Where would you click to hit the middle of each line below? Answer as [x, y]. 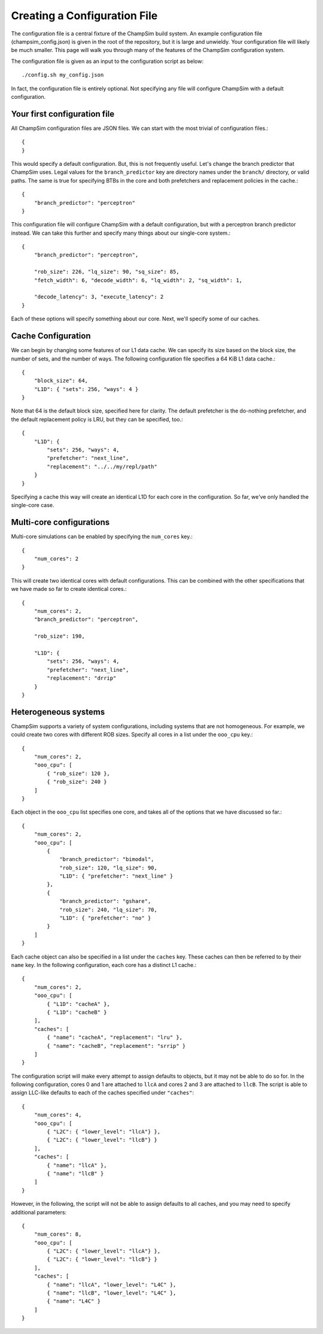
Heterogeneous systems [58, 712]
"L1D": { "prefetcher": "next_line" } [116, 876]
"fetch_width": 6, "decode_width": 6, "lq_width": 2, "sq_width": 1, [138, 280]
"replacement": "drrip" [82, 678]
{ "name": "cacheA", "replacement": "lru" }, [115, 1038]
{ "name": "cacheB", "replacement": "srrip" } [116, 1046]
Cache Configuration [51, 336]
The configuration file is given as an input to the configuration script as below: [107, 61]
